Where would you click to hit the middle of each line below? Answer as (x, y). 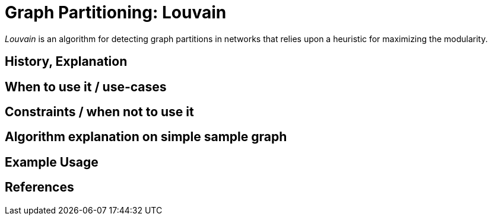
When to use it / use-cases (86, 87)
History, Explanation (66, 62)
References (39, 187)
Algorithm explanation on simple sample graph (146, 137)
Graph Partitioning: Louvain (116, 12)
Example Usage (52, 162)
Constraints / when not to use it (99, 112)
